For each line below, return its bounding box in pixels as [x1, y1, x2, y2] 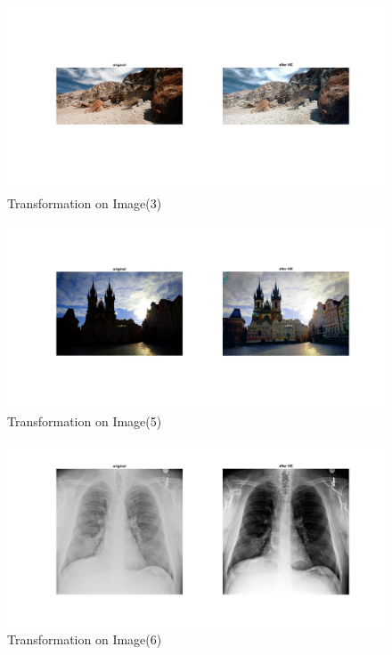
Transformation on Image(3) [7, 194, 162, 213]
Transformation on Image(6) [7, 629, 162, 648]
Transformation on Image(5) [7, 412, 162, 430]
